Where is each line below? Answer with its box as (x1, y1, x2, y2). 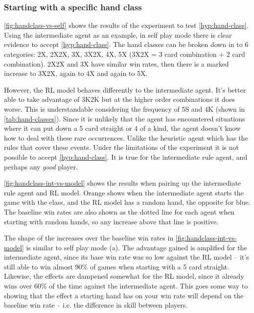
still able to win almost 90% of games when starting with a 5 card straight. (4, 261, 230, 271)
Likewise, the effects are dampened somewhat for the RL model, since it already (4, 271, 244, 281)
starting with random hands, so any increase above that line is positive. (4, 216, 219, 226)
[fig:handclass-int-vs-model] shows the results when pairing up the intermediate (4, 178, 241, 188)
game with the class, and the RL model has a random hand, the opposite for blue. (4, 197, 251, 207)
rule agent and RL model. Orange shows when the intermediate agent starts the (4, 187, 244, 197)
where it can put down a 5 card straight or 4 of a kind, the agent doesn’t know (4, 123, 241, 133)
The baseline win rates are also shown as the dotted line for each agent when (4, 206, 235, 217)
